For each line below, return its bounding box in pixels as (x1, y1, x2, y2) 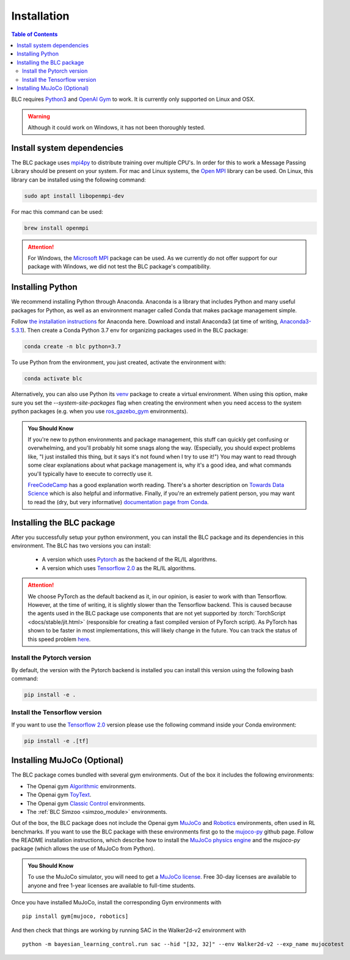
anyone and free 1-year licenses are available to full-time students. (27, 882, 195, 889)
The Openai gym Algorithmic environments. (26, 782, 137, 790)
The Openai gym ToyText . (26, 791, 92, 799)
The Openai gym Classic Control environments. (26, 799, 146, 807)
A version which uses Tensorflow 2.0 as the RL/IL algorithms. (42, 564, 196, 571)
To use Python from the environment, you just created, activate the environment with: (11, 358, 226, 366)
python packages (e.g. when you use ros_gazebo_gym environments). (11, 408, 189, 415)
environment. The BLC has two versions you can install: (11, 542, 151, 549)
